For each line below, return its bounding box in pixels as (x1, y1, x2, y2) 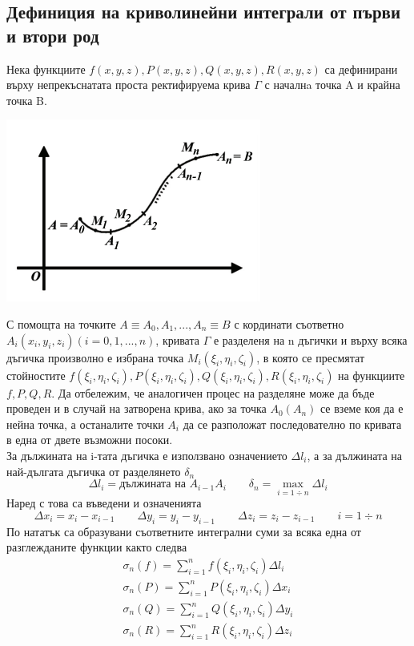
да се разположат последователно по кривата (183, 415, 402, 432)
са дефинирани (324, 60, 398, 77)
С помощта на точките (6, 315, 116, 332)
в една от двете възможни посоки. (6, 431, 173, 448)
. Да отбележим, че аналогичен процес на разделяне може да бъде (51, 384, 375, 401)
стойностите (6, 366, 66, 383)
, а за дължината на (307, 446, 403, 463)
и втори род (6, 22, 99, 47)
